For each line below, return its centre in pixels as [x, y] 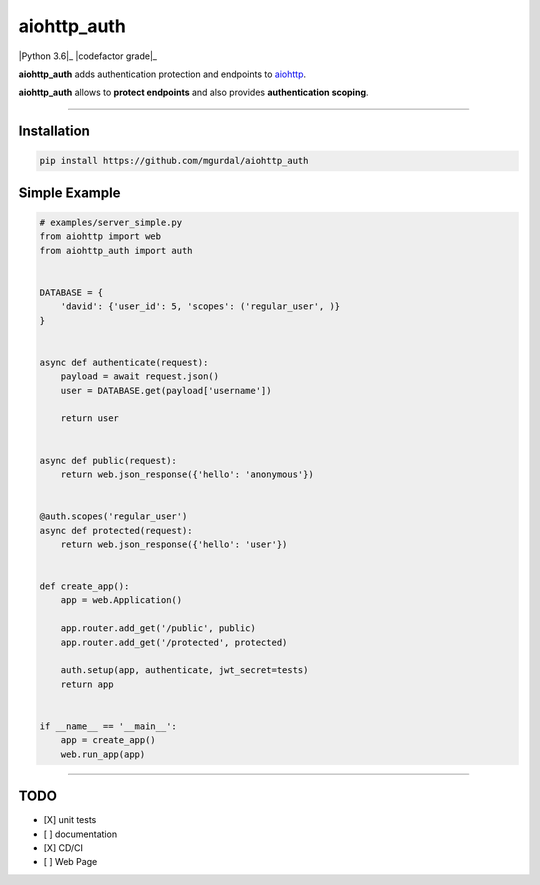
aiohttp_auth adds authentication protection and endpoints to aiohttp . [162, 74]
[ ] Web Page [70, 862]
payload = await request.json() [140, 376]
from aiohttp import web [100, 236]
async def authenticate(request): [124, 362]
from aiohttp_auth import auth [116, 250]
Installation [54, 131]
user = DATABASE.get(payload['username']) [166, 390]
